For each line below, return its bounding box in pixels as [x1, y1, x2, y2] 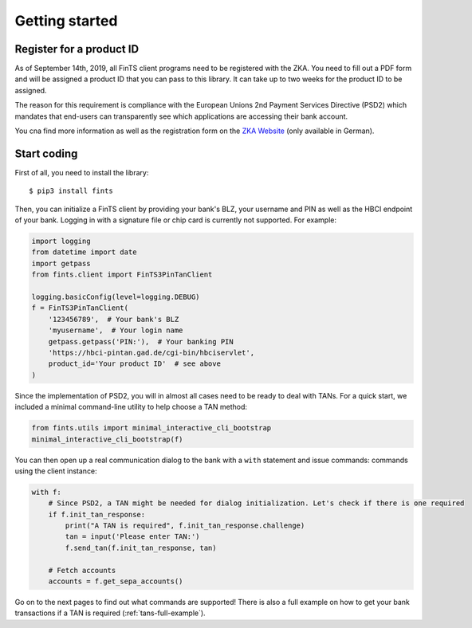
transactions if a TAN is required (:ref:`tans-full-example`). [14, 608, 206, 618]
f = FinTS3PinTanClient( [31, 304, 129, 312]
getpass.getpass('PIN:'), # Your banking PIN [48, 337, 234, 346]
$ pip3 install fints [29, 186, 113, 195]
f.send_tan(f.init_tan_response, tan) [65, 543, 217, 552]
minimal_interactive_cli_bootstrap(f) [31, 434, 183, 444]
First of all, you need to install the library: [14, 167, 149, 177]
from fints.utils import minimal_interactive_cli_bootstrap [31, 423, 272, 433]
